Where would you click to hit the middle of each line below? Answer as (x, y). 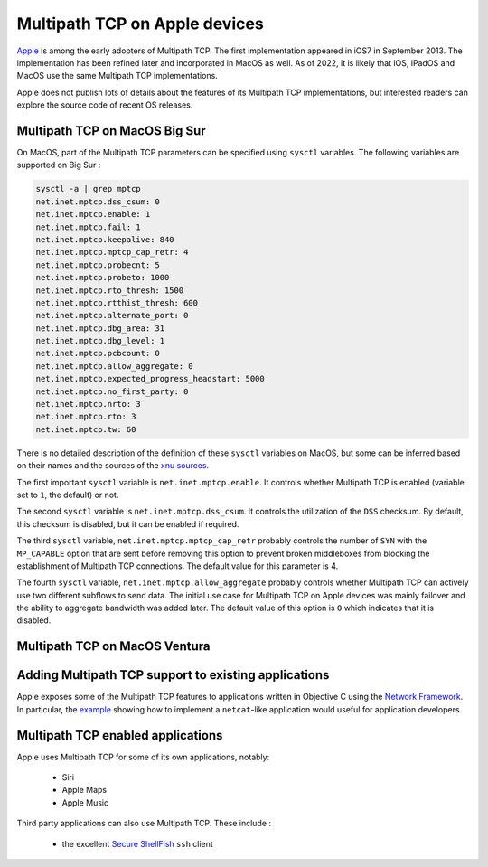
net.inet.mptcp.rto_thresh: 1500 (110, 290)
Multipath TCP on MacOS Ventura (114, 646)
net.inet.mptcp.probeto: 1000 (103, 278)
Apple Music (85, 802)
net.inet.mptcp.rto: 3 (86, 417)
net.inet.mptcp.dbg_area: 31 (100, 328)
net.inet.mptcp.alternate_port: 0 (112, 316)
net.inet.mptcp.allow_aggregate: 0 (114, 366)
